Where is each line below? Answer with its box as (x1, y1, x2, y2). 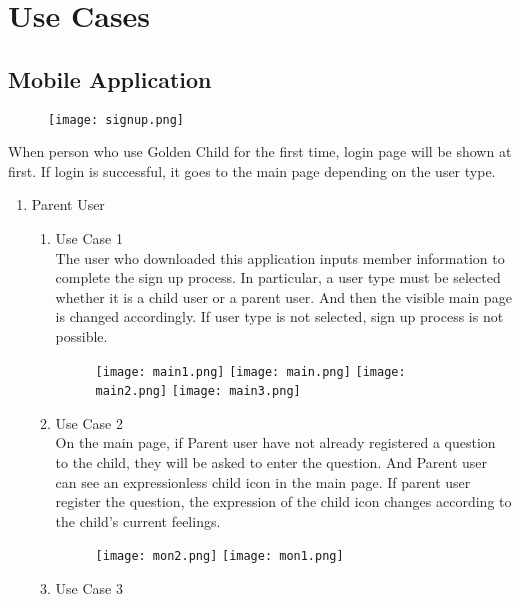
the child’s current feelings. (55, 510, 221, 531)
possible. (55, 325, 108, 346)
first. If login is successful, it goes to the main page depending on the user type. (8, 160, 496, 181)
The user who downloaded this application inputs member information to (55, 247, 505, 268)
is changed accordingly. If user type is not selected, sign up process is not (55, 306, 504, 327)
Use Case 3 (55, 578, 123, 599)
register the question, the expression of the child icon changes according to (55, 491, 512, 512)
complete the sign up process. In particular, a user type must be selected (55, 267, 501, 288)
